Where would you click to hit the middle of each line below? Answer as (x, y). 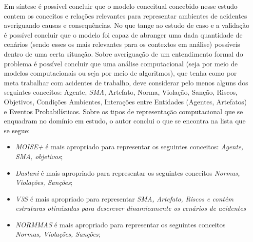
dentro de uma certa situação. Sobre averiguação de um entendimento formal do (124, 53)
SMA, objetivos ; (39, 156)
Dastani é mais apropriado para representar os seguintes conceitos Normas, (128, 172)
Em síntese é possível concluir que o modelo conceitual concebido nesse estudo (121, 6)
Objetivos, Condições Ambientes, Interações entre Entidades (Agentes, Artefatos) (126, 101)
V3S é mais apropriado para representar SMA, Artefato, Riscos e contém (124, 198)
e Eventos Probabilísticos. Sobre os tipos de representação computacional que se (124, 111)
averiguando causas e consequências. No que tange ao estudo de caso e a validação (127, 25)
